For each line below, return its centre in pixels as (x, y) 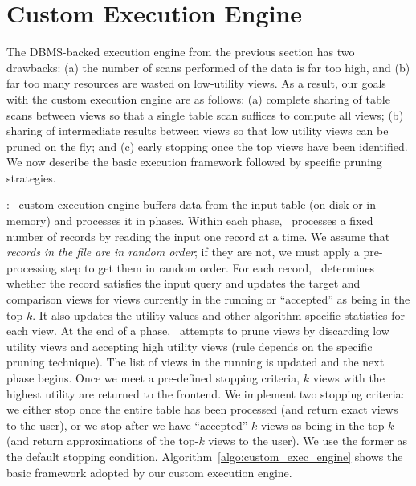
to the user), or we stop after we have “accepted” (127, 425)
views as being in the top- (325, 425)
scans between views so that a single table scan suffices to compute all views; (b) (205, 114)
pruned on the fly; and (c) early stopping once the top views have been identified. (207, 146)
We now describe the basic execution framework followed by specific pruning (194, 162)
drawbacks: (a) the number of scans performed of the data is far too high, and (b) (208, 67)
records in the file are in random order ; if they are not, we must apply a (183, 252)
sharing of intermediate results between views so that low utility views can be (198, 131)
